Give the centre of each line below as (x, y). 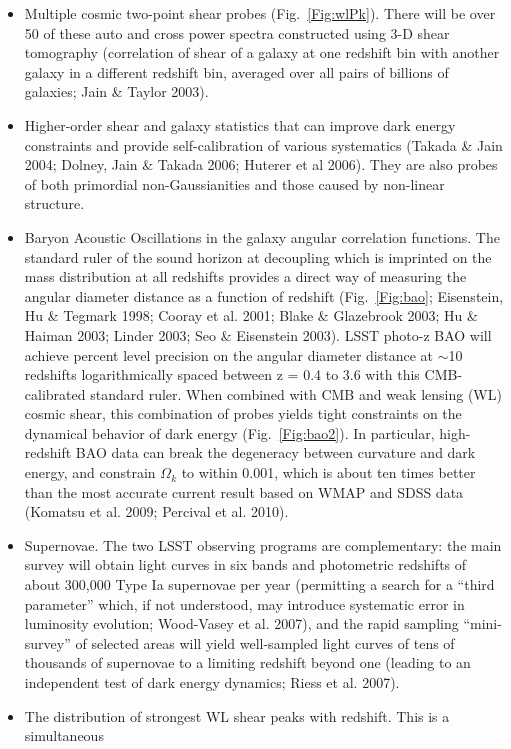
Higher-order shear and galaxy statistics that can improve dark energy (240, 124)
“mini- (482, 623)
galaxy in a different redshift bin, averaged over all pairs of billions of (236, 71)
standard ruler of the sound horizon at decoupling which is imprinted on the (258, 256)
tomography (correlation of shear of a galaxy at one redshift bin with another (262, 52)
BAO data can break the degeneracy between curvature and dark (275, 452)
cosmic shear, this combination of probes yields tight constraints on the (243, 413)
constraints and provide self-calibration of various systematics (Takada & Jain (263, 144)
